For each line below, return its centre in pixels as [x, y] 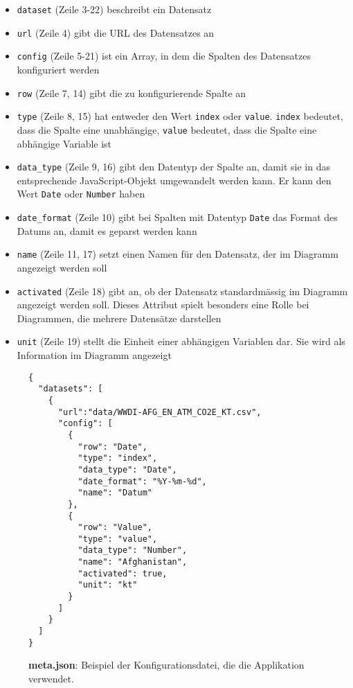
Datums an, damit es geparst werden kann [107, 230]
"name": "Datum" [115, 493]
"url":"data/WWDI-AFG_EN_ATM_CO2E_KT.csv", [160, 412]
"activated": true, [123, 573]
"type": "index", [118, 458]
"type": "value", [118, 539]
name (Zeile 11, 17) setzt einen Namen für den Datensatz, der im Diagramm [178, 254]
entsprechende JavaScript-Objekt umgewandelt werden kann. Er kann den [174, 180]
